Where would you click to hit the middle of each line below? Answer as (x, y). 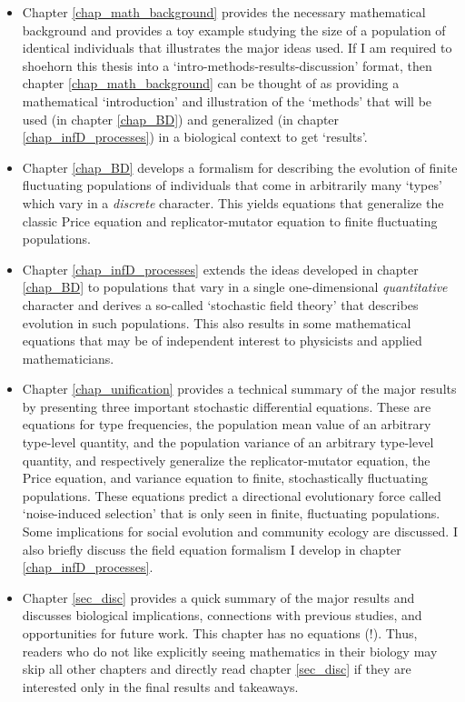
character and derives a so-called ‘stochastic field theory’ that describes (220, 304)
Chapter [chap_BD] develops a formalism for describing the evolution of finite (240, 167)
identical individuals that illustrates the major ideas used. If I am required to (237, 48)
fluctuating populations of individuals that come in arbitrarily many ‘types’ (232, 185)
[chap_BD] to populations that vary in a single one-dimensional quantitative (235, 287)
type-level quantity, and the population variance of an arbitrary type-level (228, 442)
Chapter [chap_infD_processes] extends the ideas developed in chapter (220, 269)
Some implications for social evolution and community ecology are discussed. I (240, 532)
